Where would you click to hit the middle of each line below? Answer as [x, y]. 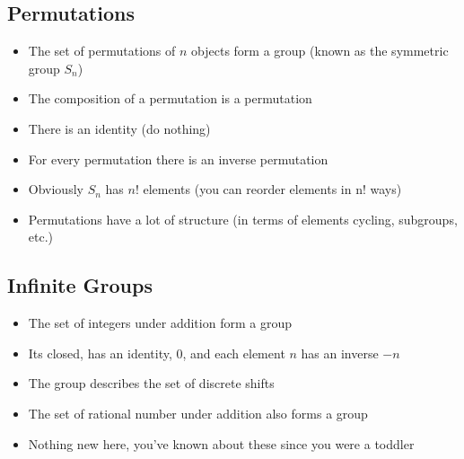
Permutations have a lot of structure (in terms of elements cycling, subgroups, [243, 219]
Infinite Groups [80, 285]
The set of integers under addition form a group [160, 323]
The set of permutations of [102, 51]
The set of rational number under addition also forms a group [198, 413]
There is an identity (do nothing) [119, 128]
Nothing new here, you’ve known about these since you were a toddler [221, 443]
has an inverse [340, 353]
